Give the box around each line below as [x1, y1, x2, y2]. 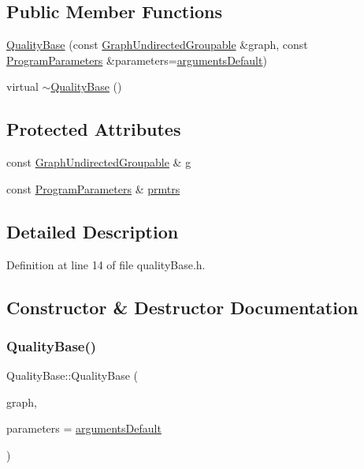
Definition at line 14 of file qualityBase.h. [6, 256, 206, 272]
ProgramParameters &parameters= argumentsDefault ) [6, 51, 267, 68]
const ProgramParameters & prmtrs [6, 180, 180, 197]
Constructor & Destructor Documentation [6, 295, 358, 319]
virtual [6, 78, 39, 95]
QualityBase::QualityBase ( [6, 367, 138, 384]
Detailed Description [6, 219, 179, 243]
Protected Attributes [6, 117, 181, 141]
